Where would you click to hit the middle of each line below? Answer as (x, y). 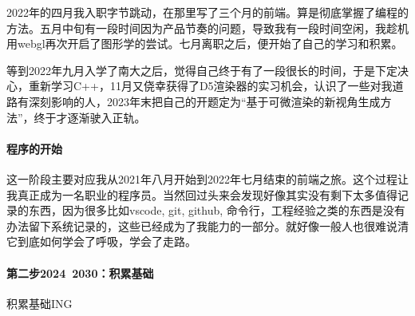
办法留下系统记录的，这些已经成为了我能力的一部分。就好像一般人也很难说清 (207, 225)
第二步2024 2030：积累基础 (80, 273)
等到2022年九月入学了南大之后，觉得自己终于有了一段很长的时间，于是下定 (202, 70)
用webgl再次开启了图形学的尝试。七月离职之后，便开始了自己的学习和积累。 (205, 43)
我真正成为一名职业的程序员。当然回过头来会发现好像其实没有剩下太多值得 (202, 194)
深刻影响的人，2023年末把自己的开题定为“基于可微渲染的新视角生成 (204, 101)
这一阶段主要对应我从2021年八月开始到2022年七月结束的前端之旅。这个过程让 (207, 178)
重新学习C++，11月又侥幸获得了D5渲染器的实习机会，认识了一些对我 (210, 86)
